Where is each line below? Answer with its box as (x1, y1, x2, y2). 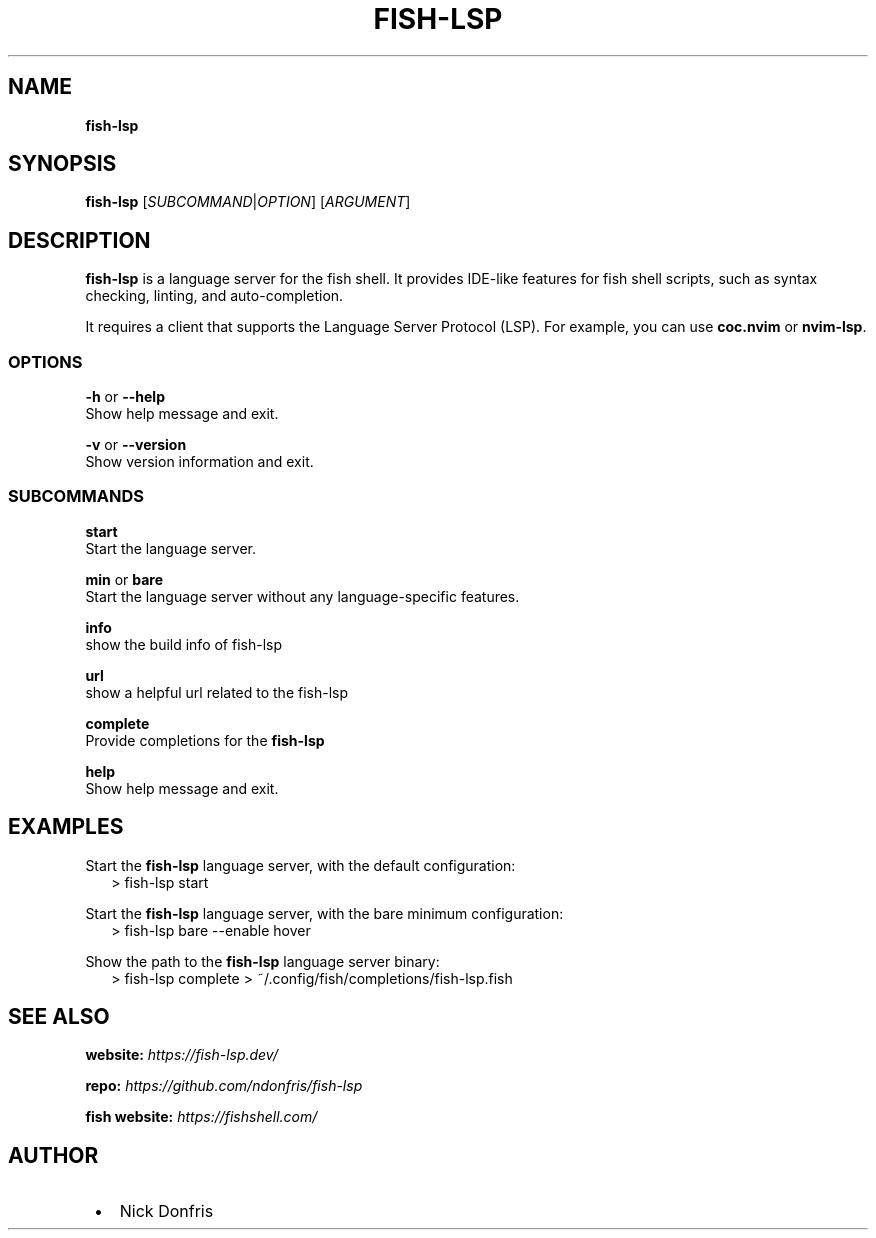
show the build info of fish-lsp (85, 635, 283, 653)
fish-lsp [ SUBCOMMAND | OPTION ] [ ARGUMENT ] (85, 193, 411, 211)
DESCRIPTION (8, 227, 151, 253)
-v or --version (85, 436, 187, 454)
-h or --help (85, 388, 165, 406)
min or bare (85, 570, 164, 588)
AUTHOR (8, 1142, 99, 1168)
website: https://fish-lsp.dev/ (85, 1046, 278, 1064)
